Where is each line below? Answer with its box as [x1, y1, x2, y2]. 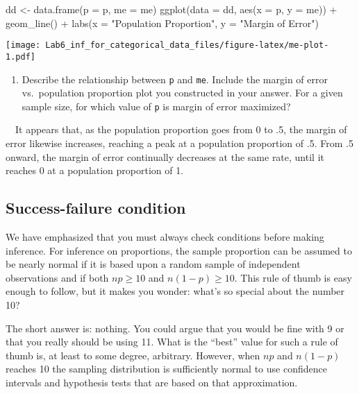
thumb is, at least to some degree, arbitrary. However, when [6, 348, 260, 362]
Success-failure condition [6, 197, 186, 219]
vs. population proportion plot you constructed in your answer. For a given [22, 85, 343, 100]
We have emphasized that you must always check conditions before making [6, 229, 324, 243]
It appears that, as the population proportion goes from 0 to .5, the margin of [15, 122, 347, 137]
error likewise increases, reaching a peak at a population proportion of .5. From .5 [6, 136, 353, 150]
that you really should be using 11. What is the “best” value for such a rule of [6, 334, 338, 349]
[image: [6, 40, 41, 51]
